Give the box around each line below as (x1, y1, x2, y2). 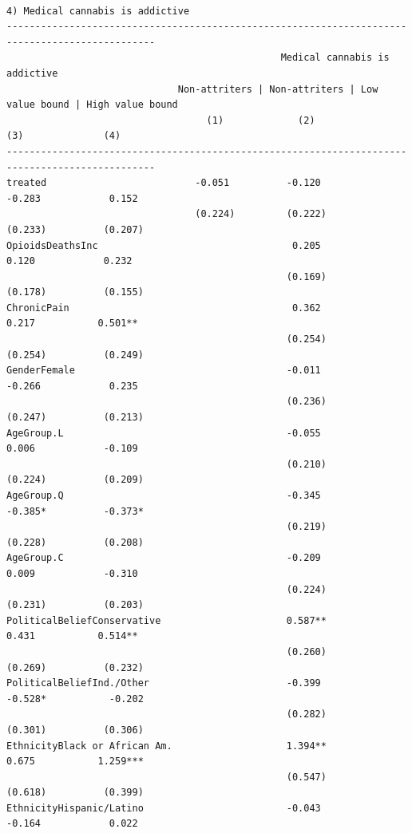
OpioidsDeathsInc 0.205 (6, 239, 321, 251)
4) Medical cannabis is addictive (6, 5, 190, 17)
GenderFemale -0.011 (6, 365, 321, 377)
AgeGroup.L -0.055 (6, 427, 321, 439)
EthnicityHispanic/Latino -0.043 (6, 802, 321, 814)
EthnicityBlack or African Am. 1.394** (6, 740, 327, 752)
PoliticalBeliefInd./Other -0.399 (6, 677, 321, 689)
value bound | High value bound (6, 99, 178, 111)
